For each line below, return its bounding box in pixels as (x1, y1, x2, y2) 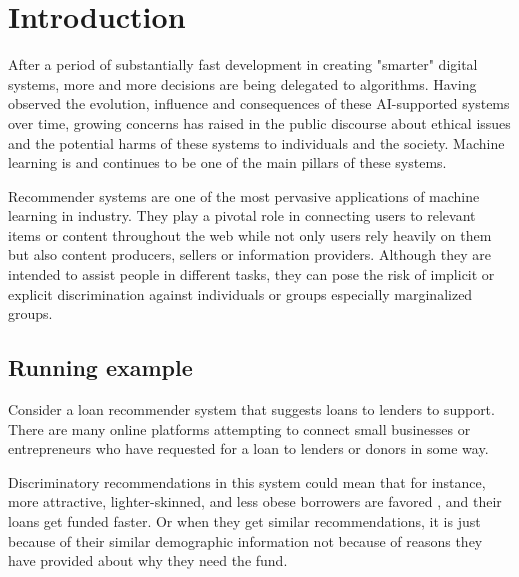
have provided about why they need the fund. (8, 550, 288, 571)
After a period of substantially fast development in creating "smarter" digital (8, 54, 478, 75)
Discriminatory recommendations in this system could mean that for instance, (8, 471, 486, 492)
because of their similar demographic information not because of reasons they (8, 530, 483, 551)
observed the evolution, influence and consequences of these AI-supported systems (8, 93, 510, 114)
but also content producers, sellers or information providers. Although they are (8, 244, 491, 265)
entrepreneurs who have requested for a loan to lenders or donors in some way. (8, 438, 489, 459)
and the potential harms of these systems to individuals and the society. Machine (8, 132, 505, 153)
